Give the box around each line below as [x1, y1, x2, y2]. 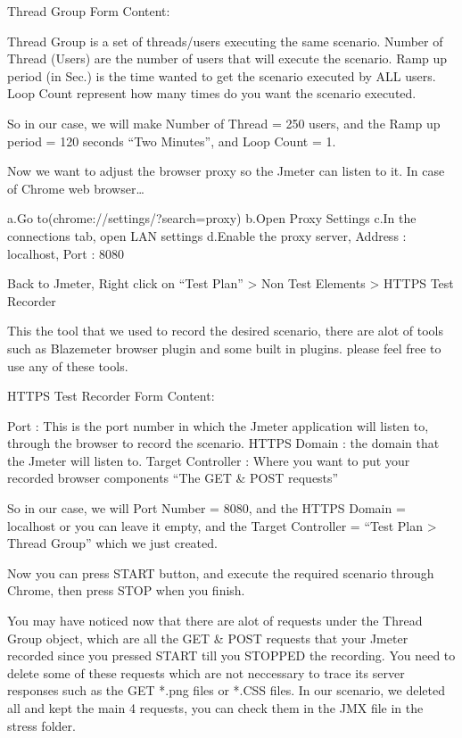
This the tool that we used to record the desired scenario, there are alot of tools [7, 321, 444, 340]
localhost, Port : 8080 [7, 244, 124, 262]
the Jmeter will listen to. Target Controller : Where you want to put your [7, 451, 410, 469]
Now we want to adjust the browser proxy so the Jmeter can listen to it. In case [7, 162, 445, 180]
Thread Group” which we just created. [7, 534, 218, 552]
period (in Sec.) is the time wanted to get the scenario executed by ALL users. [7, 66, 436, 85]
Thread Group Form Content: [7, 2, 170, 20]
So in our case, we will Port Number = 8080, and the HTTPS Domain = [7, 499, 406, 518]
